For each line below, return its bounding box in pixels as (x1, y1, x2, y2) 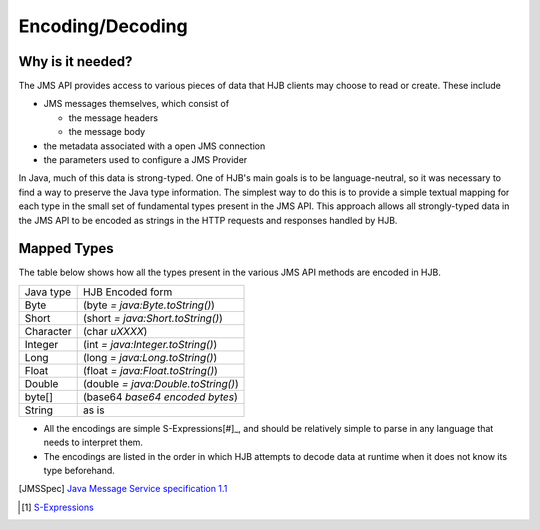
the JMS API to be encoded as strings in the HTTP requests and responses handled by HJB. (18, 214, 398, 226)
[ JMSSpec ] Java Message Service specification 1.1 (18, 483, 228, 495)
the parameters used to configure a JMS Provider (43, 154, 248, 166)
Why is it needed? (18, 53, 133, 70)
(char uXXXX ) (82, 324, 148, 338)
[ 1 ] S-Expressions (21, 501, 94, 513)
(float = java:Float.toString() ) (82, 363, 219, 377)
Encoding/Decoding (18, 15, 189, 37)
